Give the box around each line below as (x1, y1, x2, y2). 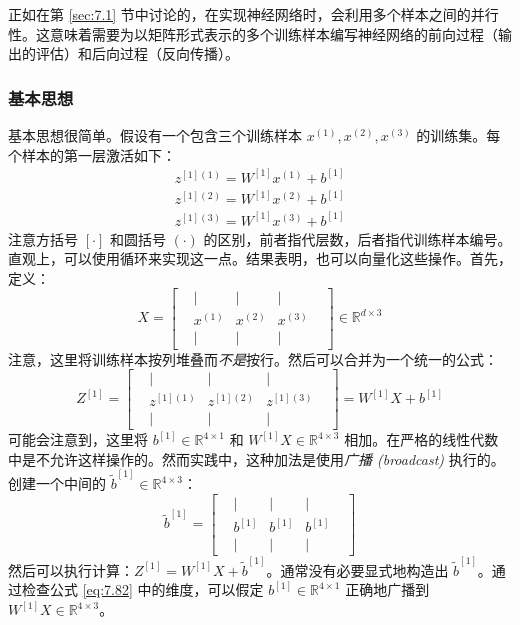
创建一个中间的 (8, 473, 106, 494)
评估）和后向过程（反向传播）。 (35, 43, 239, 64)
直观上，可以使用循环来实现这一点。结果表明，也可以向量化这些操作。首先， (8, 248, 512, 269)
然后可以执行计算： (8, 559, 134, 580)
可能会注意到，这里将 (8, 429, 148, 450)
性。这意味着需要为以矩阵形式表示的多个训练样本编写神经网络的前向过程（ (8, 23, 498, 44)
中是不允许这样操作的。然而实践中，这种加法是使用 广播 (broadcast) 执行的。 (8, 448, 505, 469)
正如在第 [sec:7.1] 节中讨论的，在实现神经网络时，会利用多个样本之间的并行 (8, 4, 499, 24)
